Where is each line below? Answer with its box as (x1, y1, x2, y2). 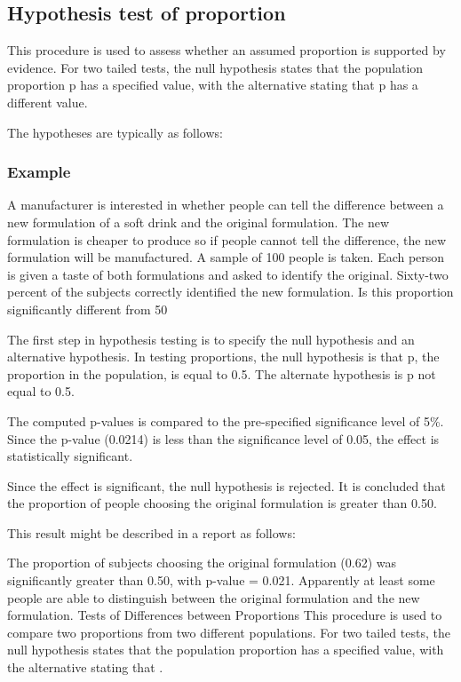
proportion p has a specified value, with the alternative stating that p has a (7, 75, 418, 94)
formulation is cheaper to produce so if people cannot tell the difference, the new (7, 230, 447, 249)
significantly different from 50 (7, 299, 168, 318)
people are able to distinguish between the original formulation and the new (7, 588, 420, 607)
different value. (7, 92, 88, 111)
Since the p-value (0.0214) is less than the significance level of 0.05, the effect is (7, 429, 440, 448)
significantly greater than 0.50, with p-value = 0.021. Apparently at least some (7, 571, 435, 590)
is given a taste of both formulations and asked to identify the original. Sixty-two (7, 265, 449, 283)
